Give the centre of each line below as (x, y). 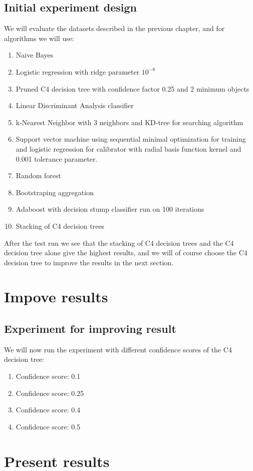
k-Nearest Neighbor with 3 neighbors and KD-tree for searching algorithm (130, 122)
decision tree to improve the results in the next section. (89, 262)
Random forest (38, 175)
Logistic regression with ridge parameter (78, 71)
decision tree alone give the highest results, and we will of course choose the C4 (126, 253)
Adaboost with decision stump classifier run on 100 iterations (110, 209)
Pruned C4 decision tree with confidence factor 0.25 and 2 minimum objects (133, 88)
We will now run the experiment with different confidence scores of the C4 (118, 349)
